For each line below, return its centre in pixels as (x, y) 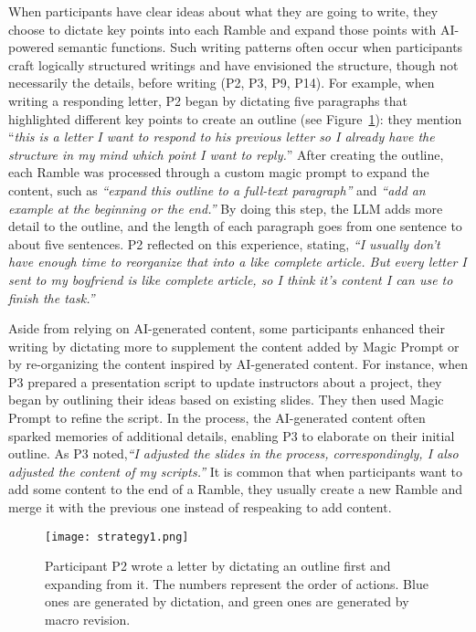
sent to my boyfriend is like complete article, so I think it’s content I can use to (231, 279)
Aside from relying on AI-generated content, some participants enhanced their (227, 328)
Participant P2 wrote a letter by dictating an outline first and (218, 566)
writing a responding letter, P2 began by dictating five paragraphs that (208, 100)
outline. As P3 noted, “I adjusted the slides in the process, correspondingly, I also (233, 453)
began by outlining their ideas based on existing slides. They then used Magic (226, 400)
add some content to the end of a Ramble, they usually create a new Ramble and (236, 489)
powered (32, 47)
